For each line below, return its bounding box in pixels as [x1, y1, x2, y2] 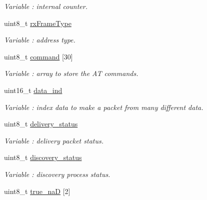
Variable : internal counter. [4, 1, 87, 11]
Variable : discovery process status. [4, 168, 110, 179]
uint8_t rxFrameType [4, 17, 71, 28]
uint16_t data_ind [4, 84, 62, 95]
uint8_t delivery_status [4, 118, 78, 129]
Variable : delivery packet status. [4, 135, 103, 145]
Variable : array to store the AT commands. [4, 68, 138, 78]
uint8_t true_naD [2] [4, 185, 70, 196]
